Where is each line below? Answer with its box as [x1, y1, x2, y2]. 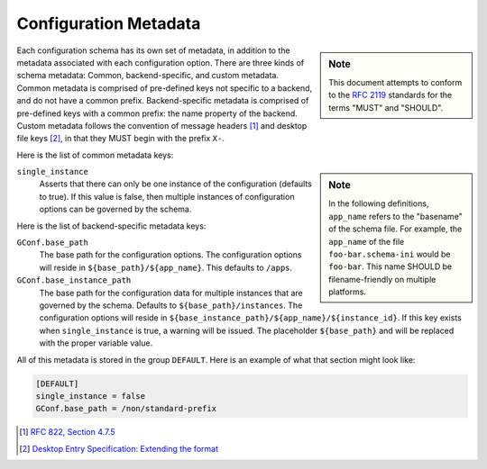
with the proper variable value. [39, 338, 153, 348]
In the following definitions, [328, 198, 429, 209]
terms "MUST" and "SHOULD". [328, 102, 444, 113]
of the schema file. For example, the [328, 223, 463, 234]
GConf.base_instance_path [16, 275, 132, 285]
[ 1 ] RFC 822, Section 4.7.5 [19, 427, 115, 437]
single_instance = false [35, 391, 146, 401]
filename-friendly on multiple [328, 274, 436, 284]
